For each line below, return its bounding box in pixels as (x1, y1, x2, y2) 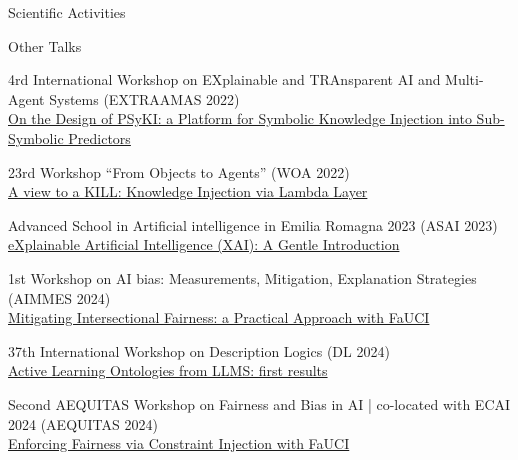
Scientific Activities (8, 2, 126, 22)
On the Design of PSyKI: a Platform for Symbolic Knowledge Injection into (8, 108, 472, 129)
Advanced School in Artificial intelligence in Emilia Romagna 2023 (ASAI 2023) (8, 214, 498, 235)
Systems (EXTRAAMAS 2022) (49, 88, 240, 109)
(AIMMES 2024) (8, 287, 111, 308)
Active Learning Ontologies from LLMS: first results (8, 360, 328, 381)
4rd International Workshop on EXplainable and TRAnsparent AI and (8, 69, 441, 90)
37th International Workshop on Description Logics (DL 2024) (8, 340, 390, 361)
